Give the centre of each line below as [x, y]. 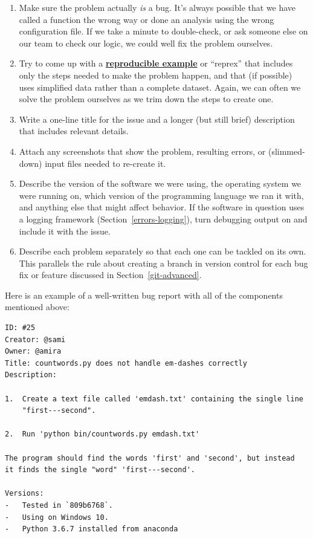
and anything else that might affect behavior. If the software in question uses [162, 207]
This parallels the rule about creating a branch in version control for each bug [163, 263]
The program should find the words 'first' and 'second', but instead [150, 458]
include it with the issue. [65, 231]
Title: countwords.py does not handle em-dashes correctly [126, 363]
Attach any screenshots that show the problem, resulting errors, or [142, 151]
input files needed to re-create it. [105, 163]
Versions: [24, 494]
